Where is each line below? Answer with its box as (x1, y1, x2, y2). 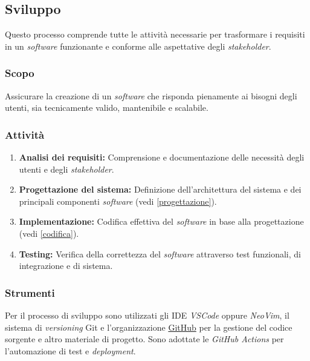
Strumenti (5, 285, 55, 300)
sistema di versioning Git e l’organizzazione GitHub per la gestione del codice (5, 320, 292, 333)
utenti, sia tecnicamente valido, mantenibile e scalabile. (5, 101, 208, 114)
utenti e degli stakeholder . (19, 162, 114, 175)
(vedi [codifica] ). (19, 227, 79, 239)
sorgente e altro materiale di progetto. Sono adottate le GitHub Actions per (5, 333, 284, 345)
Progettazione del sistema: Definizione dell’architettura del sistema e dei (19, 183, 302, 196)
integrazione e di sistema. (19, 259, 113, 272)
